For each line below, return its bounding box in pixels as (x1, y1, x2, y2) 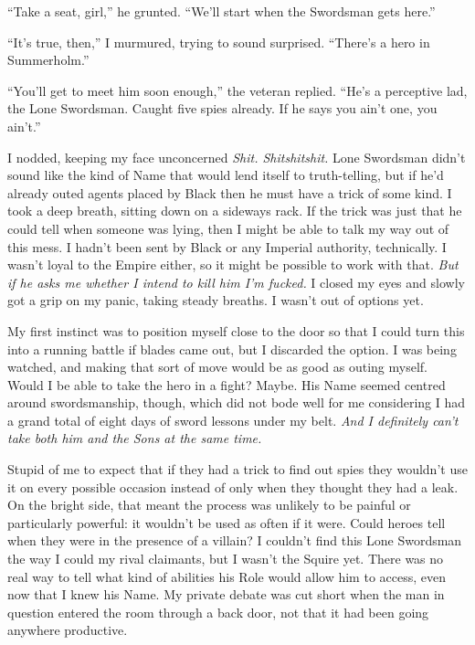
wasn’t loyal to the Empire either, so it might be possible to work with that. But (7, 255, 459, 274)
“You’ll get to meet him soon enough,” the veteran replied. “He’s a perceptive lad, (7, 80, 468, 100)
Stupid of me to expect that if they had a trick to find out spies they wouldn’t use (7, 460, 468, 479)
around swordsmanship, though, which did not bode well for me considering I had (7, 393, 466, 412)
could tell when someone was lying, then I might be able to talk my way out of (7, 218, 449, 238)
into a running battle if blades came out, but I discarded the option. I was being (7, 339, 457, 358)
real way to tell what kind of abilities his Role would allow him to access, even (7, 566, 446, 586)
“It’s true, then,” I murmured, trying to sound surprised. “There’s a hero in (7, 32, 430, 51)
